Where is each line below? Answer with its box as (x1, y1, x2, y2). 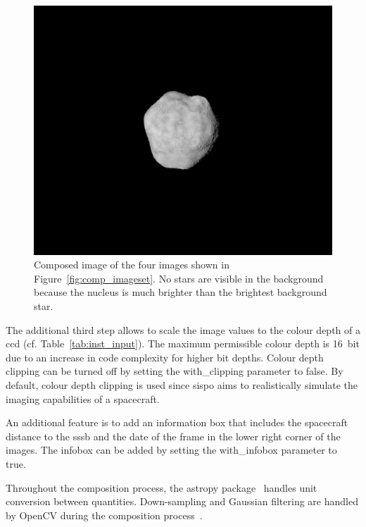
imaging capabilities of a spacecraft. (6, 391, 160, 406)
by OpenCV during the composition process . (6, 507, 203, 522)
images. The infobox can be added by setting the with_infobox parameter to (6, 442, 337, 457)
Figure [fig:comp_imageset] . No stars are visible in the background (34, 271, 324, 285)
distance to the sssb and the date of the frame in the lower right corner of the (6, 428, 341, 443)
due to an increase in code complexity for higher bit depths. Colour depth (6, 349, 324, 364)
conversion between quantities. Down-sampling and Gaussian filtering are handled (6, 494, 358, 509)
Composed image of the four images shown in (34, 257, 229, 272)
